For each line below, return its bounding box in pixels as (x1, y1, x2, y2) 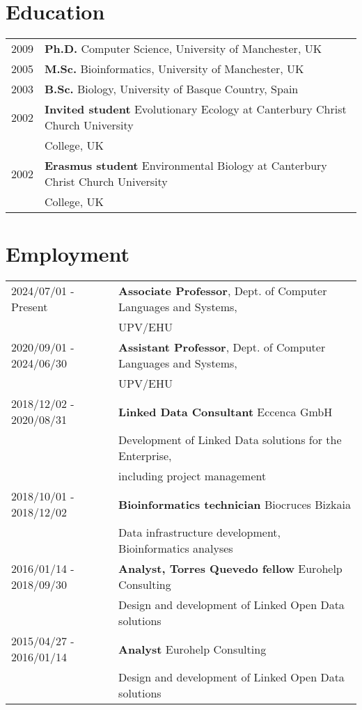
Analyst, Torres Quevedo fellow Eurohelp (118, 560, 343, 577)
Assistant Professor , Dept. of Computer (118, 339, 326, 356)
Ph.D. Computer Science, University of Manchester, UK (45, 40, 322, 57)
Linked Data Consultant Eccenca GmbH (118, 403, 333, 420)
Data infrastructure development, (118, 524, 281, 541)
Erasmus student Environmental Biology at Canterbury (45, 157, 327, 174)
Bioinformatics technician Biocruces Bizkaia (118, 496, 352, 512)
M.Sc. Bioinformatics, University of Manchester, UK (45, 61, 304, 77)
